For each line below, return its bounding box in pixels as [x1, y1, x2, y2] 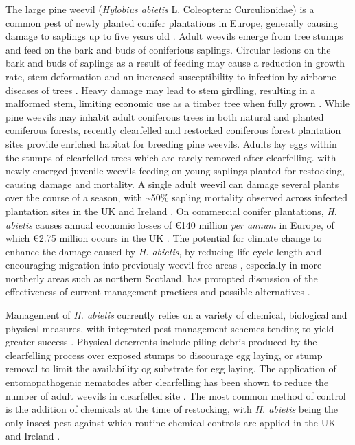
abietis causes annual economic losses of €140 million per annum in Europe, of [5, 217, 334, 231]
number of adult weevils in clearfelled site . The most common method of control [5, 388, 346, 402]
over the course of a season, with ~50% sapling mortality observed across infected [5, 190, 348, 205]
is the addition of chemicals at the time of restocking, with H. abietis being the [5, 402, 339, 416]
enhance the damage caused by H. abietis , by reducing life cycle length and [5, 244, 322, 258]
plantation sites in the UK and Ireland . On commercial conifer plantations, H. [5, 203, 337, 218]
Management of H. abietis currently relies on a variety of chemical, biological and [5, 308, 347, 322]
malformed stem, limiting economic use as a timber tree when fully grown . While [5, 96, 350, 111]
